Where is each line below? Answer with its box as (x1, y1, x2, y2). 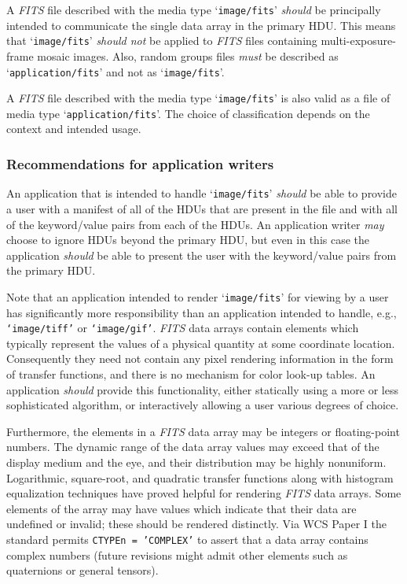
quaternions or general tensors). (6, 562, 159, 578)
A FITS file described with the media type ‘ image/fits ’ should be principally (6, 2, 381, 17)
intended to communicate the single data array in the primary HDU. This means (6, 17, 396, 33)
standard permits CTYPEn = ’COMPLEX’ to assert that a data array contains (6, 530, 368, 547)
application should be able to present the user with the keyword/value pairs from (6, 246, 397, 263)
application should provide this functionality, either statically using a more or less (6, 381, 398, 397)
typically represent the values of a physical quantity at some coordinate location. (6, 335, 395, 351)
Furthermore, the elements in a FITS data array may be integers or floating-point (6, 423, 400, 439)
